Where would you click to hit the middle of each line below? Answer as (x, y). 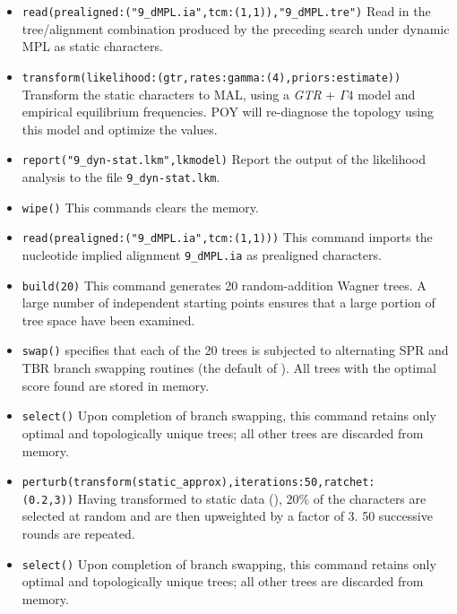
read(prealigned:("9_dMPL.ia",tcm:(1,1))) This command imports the (227, 237)
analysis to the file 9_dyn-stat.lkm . (121, 176)
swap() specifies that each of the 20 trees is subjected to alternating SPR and (235, 350)
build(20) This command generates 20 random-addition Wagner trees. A (224, 285)
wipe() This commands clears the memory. (140, 207)
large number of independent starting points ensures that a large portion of (228, 303)
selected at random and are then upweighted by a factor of (183, 516)
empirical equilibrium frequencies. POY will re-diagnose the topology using (228, 112)
